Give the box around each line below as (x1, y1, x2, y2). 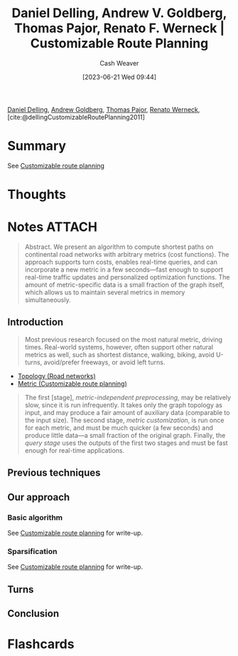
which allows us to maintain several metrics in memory (24, 288, 185, 297)
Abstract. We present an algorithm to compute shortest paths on (24, 242, 214, 251)
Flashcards (7, 636, 75, 652)
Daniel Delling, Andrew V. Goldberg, (11, 5, 227, 21)
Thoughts (7, 187, 66, 203)
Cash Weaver (99, 58, 139, 67)
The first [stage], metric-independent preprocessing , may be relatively (24, 393, 232, 401)
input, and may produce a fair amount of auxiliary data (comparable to (24, 408, 230, 416)
